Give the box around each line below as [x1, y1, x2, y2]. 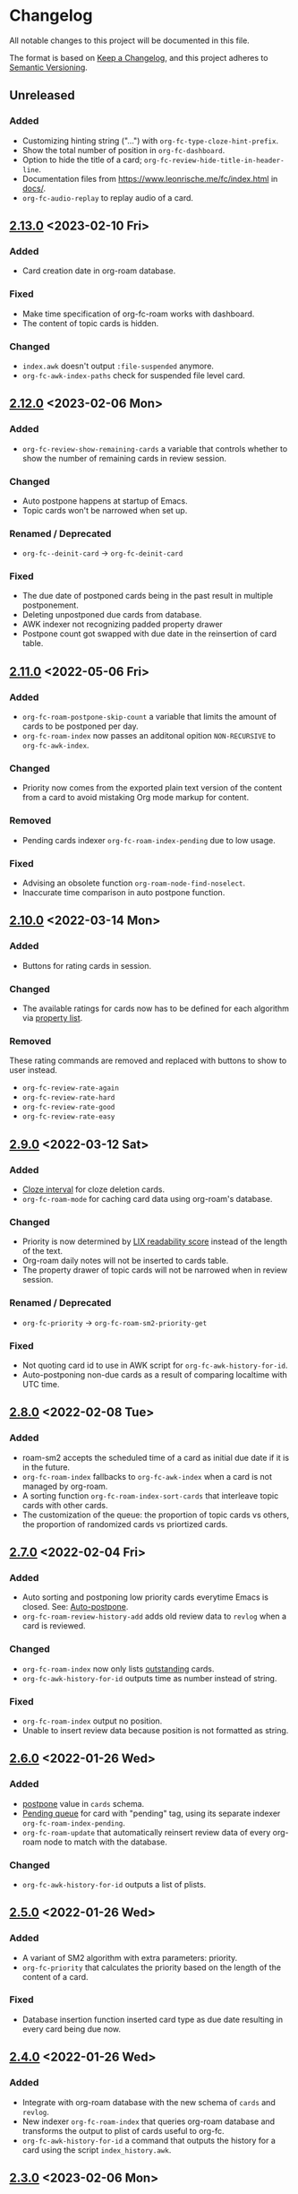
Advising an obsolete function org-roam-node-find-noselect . [21, 877, 246, 888]
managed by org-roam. [21, 1481, 108, 1491]
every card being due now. [21, 2023, 122, 2034]
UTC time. [21, 1378, 60, 1389]
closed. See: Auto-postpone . [21, 1602, 129, 1612]
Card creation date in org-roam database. [21, 265, 176, 276]
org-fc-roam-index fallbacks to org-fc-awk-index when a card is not [21, 1471, 273, 1481]
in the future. [21, 1462, 70, 1473]
